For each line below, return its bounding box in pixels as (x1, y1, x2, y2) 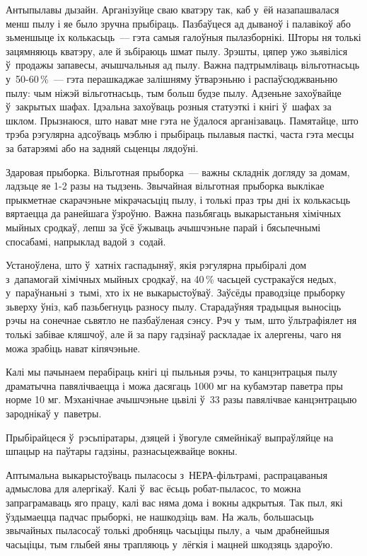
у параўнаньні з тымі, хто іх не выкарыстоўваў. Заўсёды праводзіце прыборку (6, 285, 346, 300)
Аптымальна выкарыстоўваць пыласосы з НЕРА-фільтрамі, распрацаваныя (6, 467, 327, 482)
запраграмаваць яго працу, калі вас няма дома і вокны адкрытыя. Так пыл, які (6, 495, 343, 509)
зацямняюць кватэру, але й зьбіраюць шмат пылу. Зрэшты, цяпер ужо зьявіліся (6, 43, 348, 58)
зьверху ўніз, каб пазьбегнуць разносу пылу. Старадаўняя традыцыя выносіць (6, 299, 342, 313)
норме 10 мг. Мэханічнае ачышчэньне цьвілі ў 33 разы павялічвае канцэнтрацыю (6, 392, 357, 407)
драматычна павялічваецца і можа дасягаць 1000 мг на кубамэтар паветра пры (6, 378, 343, 393)
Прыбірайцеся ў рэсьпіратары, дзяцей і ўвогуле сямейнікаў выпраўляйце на (6, 429, 334, 444)
